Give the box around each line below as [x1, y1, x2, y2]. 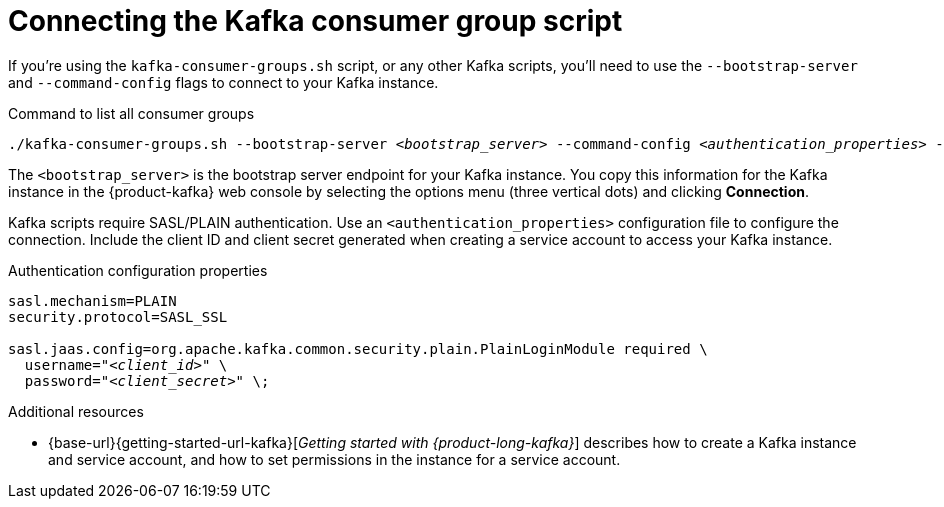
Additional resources [8, 402, 144, 420]
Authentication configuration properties [8, 261, 268, 279]
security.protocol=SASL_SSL [8, 308, 228, 325]
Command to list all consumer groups [8, 104, 255, 122]
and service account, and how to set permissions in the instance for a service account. [48, 450, 621, 468]
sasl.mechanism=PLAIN [8, 292, 177, 309]
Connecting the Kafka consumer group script [8, 4, 623, 38]
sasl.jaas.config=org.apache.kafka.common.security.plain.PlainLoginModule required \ [8, 340, 708, 357]
